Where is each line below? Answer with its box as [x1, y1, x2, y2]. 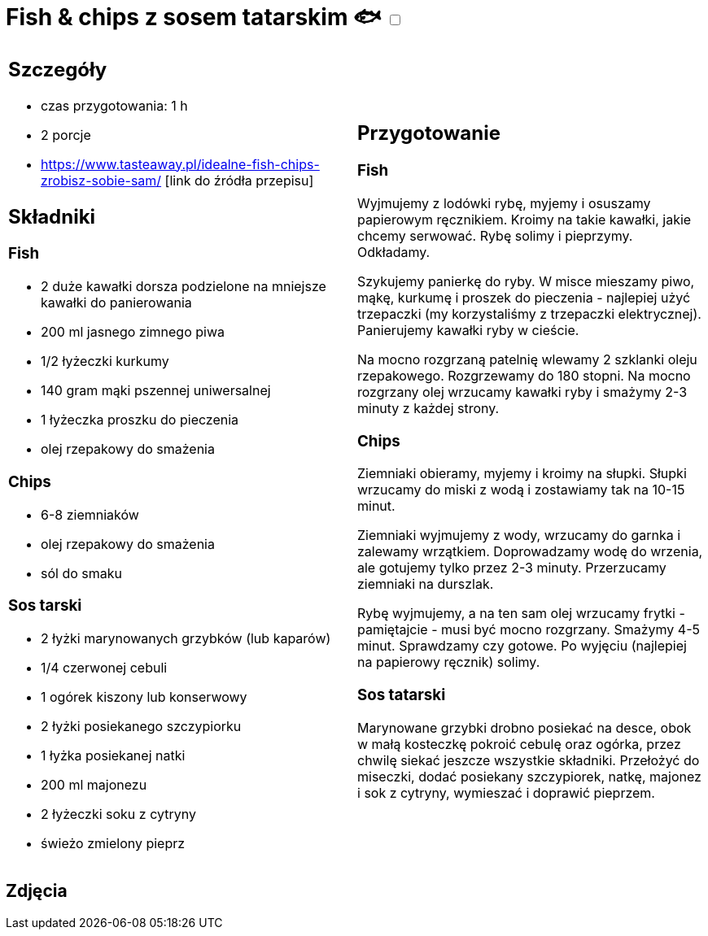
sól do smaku [41, 564, 122, 581]
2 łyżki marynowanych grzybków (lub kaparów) [41, 630, 331, 647]
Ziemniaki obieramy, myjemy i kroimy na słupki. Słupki [357, 465, 687, 482]
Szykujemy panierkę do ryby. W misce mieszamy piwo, [357, 272, 695, 290]
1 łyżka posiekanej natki [41, 747, 186, 764]
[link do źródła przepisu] [164, 172, 314, 189]
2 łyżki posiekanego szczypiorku [41, 718, 242, 735]
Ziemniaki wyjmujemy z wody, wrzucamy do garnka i [357, 527, 681, 544]
